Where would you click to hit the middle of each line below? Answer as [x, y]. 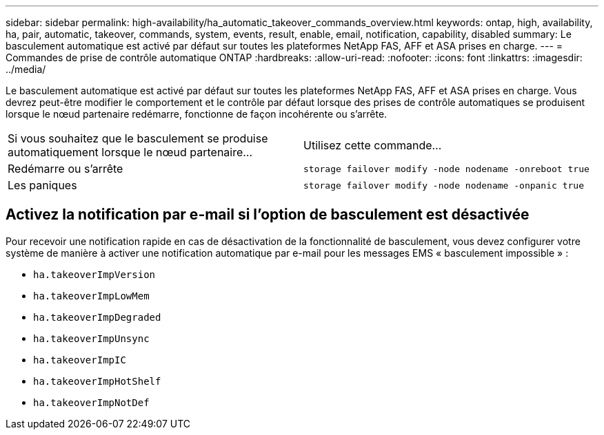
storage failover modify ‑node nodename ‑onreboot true [446, 169]
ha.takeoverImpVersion [94, 274]
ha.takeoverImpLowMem [91, 296]
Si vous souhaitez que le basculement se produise [138, 138]
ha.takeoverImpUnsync [91, 338]
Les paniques [42, 185]
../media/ [26, 69]
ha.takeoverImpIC [80, 360]
